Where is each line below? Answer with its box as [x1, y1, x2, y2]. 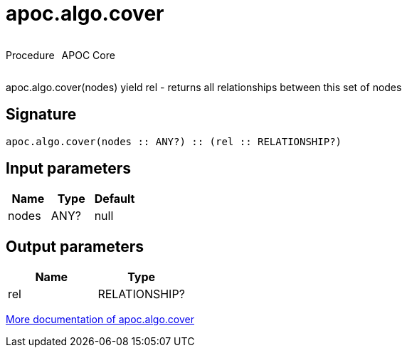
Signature [6, 105, 77, 124]
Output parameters [6, 237, 144, 255]
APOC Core [61, 48, 115, 61]
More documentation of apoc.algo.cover [6, 313, 194, 326]
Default [94, 191, 135, 206]
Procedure [6, 48, 55, 61]
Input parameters [6, 159, 132, 178]
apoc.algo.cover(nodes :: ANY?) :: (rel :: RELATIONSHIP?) [6, 135, 342, 147]
